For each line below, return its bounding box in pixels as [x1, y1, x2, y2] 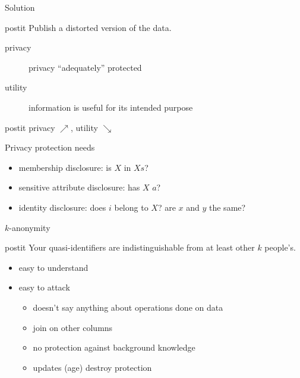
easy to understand [18, 261, 89, 273]
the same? [209, 201, 246, 213]
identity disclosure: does [18, 201, 106, 213]
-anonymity [9, 221, 50, 233]
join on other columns [33, 321, 113, 333]
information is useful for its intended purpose [29, 101, 193, 113]
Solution [5, 1, 35, 13]
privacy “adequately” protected [29, 61, 142, 73]
